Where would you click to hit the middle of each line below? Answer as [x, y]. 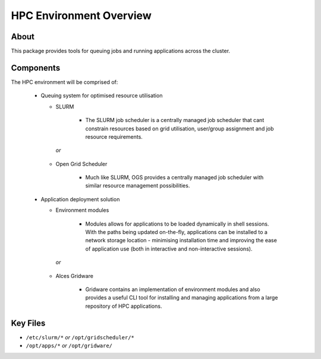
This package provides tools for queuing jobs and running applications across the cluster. [121, 51]
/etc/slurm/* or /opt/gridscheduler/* [80, 337]
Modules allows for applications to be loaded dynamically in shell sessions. [177, 224]
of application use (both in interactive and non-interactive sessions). [169, 249]
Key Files [28, 323]
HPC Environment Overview [81, 15]
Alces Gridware [74, 276]
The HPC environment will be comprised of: [64, 82]
